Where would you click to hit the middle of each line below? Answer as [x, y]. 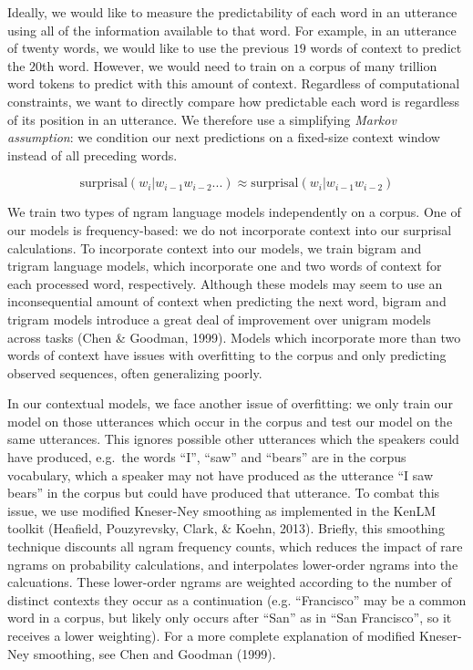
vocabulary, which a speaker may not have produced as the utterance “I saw [221, 474]
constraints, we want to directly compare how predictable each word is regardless [234, 101]
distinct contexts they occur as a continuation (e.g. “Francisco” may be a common [237, 599]
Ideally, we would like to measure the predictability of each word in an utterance [232, 12]
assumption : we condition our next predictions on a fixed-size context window [224, 137]
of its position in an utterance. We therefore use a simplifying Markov [202, 119]
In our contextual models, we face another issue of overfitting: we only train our [230, 403]
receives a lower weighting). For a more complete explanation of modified [211, 635]
